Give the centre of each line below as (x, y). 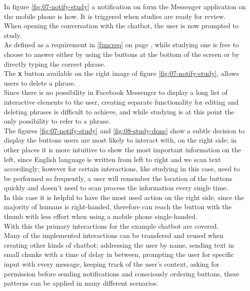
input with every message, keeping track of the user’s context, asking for (112, 264)
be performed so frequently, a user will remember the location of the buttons (118, 178)
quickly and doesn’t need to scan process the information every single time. (116, 188)
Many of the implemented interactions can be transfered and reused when (114, 235)
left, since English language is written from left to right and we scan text (113, 159)
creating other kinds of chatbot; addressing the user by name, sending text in (119, 245)
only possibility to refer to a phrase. (57, 121)
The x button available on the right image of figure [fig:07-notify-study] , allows (122, 73)
